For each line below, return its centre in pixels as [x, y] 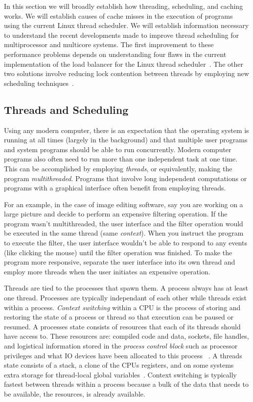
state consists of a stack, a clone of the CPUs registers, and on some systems [119, 365]
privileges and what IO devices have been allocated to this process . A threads [123, 355]
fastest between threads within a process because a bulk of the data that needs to [126, 384]
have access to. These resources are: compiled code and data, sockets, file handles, [126, 336]
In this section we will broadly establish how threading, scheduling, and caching [124, 6]
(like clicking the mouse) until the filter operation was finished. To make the [118, 252]
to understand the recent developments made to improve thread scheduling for [121, 35]
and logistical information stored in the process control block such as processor [121, 346]
